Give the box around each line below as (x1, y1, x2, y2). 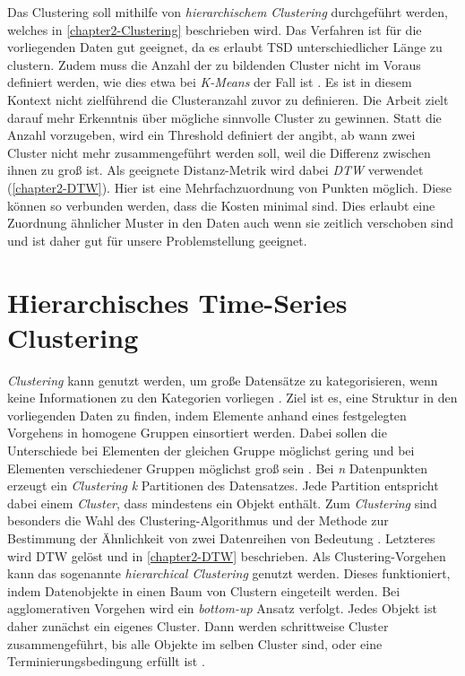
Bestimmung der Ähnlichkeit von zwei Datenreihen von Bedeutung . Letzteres (7, 528, 435, 547)
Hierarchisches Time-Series (7, 283, 348, 320)
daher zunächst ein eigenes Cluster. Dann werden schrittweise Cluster (7, 616, 389, 635)
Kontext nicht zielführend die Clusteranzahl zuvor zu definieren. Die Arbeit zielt (7, 90, 449, 108)
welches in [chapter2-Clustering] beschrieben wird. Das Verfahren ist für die (7, 20, 422, 39)
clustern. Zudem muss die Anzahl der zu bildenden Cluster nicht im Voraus (7, 55, 421, 74)
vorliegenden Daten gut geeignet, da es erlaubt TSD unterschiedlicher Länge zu (7, 38, 443, 56)
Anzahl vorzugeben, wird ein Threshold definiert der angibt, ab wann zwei (7, 126, 416, 144)
